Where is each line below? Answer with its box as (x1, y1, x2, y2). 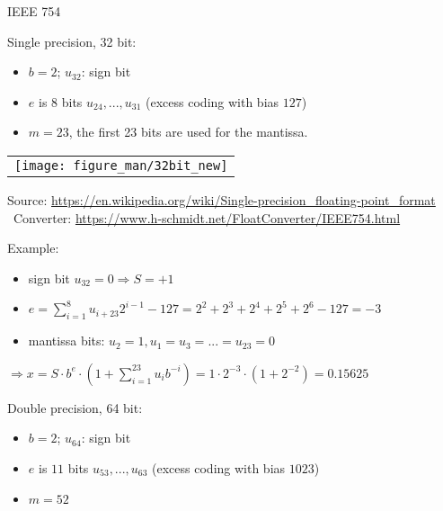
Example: (7, 238, 59, 257)
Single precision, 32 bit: (7, 31, 137, 50)
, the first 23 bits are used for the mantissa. (68, 122, 308, 141)
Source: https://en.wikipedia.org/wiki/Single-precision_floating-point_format (7, 190, 436, 209)
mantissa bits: (28, 331, 105, 350)
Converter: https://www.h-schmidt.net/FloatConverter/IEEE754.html (13, 208, 401, 227)
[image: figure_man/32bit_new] (14, 157, 228, 173)
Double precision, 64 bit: (7, 398, 143, 417)
